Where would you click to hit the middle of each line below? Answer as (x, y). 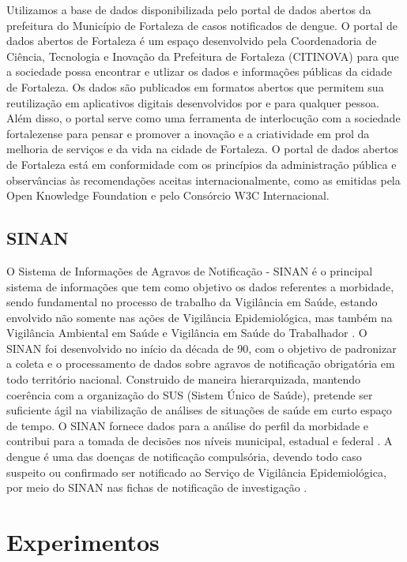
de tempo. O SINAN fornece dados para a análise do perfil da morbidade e (188, 425)
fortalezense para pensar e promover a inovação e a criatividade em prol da (188, 133)
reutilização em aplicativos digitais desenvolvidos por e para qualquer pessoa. (193, 102)
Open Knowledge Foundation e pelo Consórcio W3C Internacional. (168, 195)
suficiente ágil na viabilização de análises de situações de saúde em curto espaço (199, 410)
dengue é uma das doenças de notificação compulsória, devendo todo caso (184, 457)
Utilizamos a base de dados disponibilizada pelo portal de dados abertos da (189, 9)
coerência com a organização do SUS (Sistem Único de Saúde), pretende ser (190, 394)
